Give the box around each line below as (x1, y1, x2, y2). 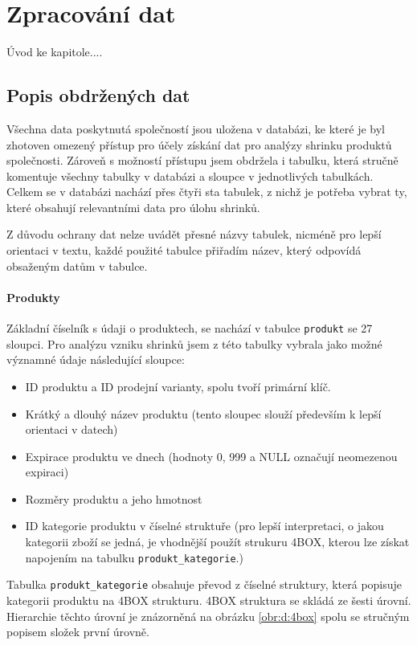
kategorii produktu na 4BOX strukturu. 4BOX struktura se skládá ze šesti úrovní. (6, 591, 411, 608)
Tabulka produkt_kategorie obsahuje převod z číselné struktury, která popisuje (6, 576, 403, 593)
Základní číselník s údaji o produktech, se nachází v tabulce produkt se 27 (6, 320, 373, 337)
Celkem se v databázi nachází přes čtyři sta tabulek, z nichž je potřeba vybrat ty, (6, 183, 407, 200)
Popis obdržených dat (6, 83, 190, 108)
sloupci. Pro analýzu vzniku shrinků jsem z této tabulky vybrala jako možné (6, 335, 382, 352)
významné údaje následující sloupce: (6, 351, 185, 368)
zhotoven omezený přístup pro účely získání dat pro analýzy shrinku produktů (6, 136, 392, 153)
